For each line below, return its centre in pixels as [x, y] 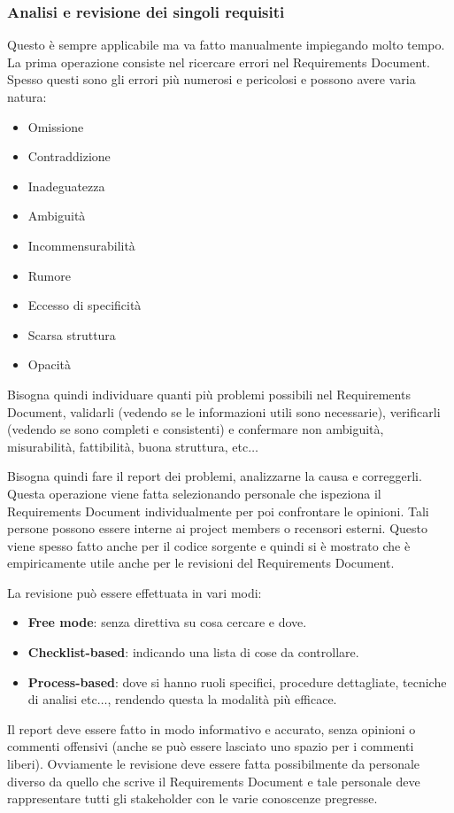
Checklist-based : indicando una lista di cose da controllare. [193, 652]
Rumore [49, 275]
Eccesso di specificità [85, 305]
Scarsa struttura [72, 334]
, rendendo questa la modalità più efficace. [222, 699]
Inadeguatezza [66, 186]
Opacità [50, 364]
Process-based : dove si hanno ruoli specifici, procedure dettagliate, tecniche [237, 681]
